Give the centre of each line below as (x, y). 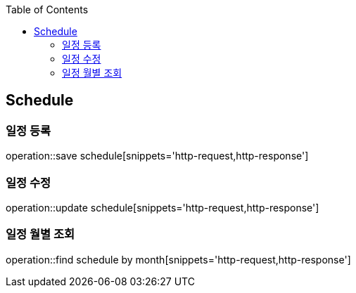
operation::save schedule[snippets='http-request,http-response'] (157, 156)
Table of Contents (47, 9)
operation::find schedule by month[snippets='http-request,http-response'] (178, 259)
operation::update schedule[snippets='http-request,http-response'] (163, 207)
